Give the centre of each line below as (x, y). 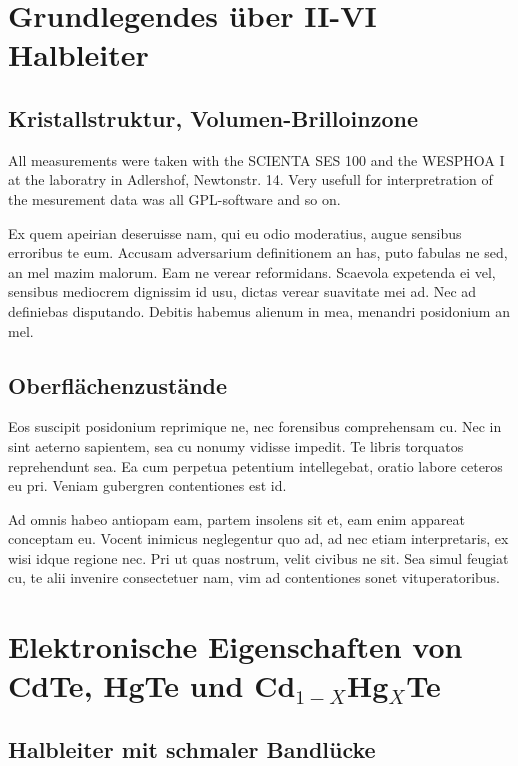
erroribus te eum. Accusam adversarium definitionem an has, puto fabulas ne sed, (258, 252)
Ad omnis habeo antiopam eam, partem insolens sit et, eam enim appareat (236, 518)
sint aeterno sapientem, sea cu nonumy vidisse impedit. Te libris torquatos (236, 445)
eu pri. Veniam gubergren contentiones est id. (147, 485)
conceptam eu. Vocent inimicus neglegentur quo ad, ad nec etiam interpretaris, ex (258, 538)
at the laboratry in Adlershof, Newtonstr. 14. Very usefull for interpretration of (250, 179)
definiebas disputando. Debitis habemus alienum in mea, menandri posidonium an (259, 310)
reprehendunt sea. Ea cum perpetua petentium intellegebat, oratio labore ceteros (255, 465)
